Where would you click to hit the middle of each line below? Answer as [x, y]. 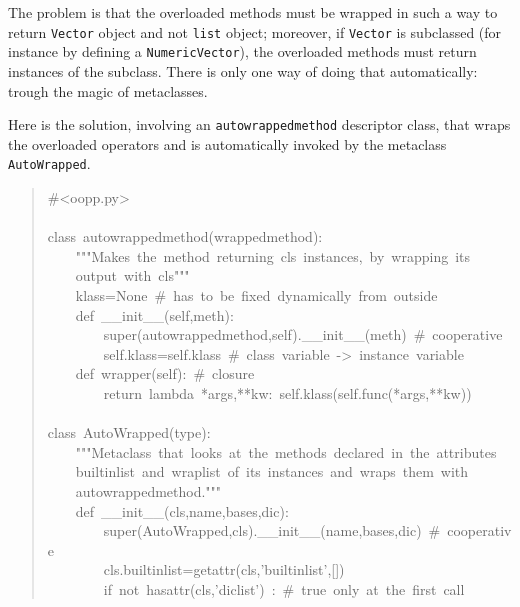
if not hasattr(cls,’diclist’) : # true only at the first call [284, 588]
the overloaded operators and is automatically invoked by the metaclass [227, 143]
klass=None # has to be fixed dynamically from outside [256, 294]
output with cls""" [132, 275]
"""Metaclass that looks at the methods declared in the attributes [286, 451]
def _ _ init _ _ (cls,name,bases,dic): [182, 510]
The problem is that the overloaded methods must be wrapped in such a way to [253, 12]
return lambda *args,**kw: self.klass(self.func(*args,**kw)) [287, 392]
